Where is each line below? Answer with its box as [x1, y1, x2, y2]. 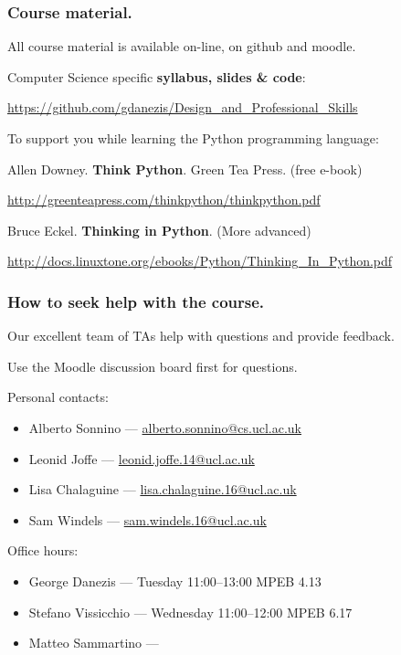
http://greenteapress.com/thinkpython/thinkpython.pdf [7, 190, 321, 209]
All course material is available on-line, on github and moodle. [7, 37, 356, 56]
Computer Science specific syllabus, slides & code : [7, 67, 306, 86]
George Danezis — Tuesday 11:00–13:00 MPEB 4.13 [28, 571, 322, 590]
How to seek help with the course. [7, 290, 265, 312]
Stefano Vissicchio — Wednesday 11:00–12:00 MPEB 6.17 [28, 602, 353, 621]
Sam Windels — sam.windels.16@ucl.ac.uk [28, 510, 267, 529]
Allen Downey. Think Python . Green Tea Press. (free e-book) [7, 159, 363, 178]
